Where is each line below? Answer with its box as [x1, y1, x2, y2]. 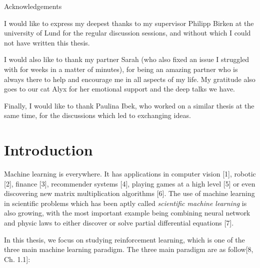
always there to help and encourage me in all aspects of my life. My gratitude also [4, 73, 255, 84]
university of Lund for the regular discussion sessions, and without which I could [4, 27, 251, 38]
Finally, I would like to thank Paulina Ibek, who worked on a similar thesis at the [4, 100, 254, 110]
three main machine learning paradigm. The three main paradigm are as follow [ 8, [4, 244, 253, 254]
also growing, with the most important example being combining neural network [4, 207, 250, 218]
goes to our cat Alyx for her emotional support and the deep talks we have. [4, 83, 235, 94]
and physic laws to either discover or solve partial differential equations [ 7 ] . [4, 217, 234, 228]
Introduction [4, 139, 93, 160]
